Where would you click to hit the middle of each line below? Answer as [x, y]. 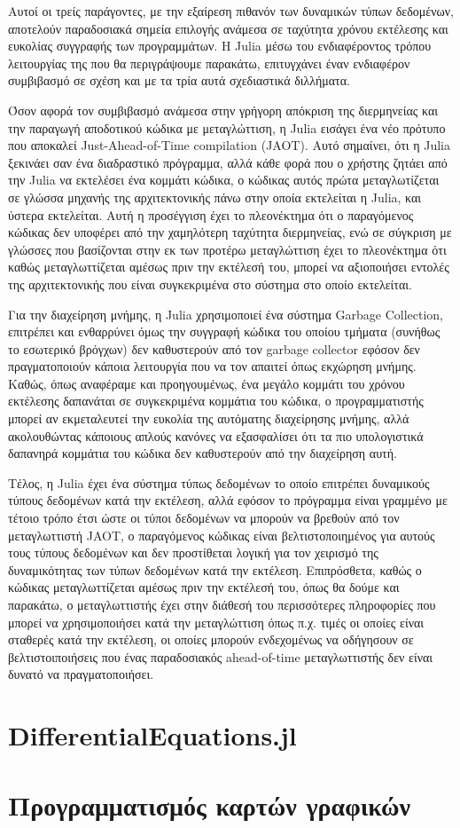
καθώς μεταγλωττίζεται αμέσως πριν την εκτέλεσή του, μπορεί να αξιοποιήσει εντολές [229, 267]
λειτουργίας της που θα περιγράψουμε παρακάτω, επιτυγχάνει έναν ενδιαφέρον [209, 63]
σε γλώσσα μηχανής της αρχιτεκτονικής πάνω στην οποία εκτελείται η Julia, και [215, 197]
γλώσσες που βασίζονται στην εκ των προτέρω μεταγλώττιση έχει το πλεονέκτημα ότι [227, 249]
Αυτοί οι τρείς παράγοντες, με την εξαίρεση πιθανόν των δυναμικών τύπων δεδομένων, [231, 11]
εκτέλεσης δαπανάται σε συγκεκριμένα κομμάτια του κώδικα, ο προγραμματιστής [216, 401]
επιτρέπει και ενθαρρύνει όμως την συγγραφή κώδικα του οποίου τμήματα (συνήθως [224, 331]
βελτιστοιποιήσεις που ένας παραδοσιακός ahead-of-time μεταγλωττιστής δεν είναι [221, 656]
